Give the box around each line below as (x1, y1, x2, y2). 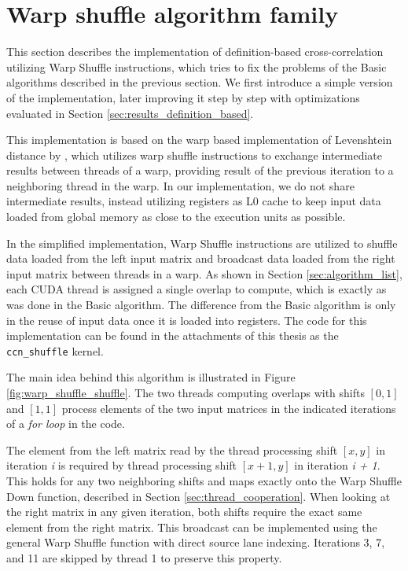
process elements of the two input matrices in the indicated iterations (61, 400, 396, 416)
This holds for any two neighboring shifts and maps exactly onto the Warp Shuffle (6, 473, 402, 489)
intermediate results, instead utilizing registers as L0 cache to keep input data (6, 193, 381, 209)
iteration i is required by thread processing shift (6, 457, 237, 473)
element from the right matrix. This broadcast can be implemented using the (6, 518, 377, 535)
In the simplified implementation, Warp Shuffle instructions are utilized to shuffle (6, 234, 398, 251)
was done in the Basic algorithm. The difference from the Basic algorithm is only (6, 297, 396, 313)
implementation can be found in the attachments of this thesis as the (6, 327, 339, 344)
